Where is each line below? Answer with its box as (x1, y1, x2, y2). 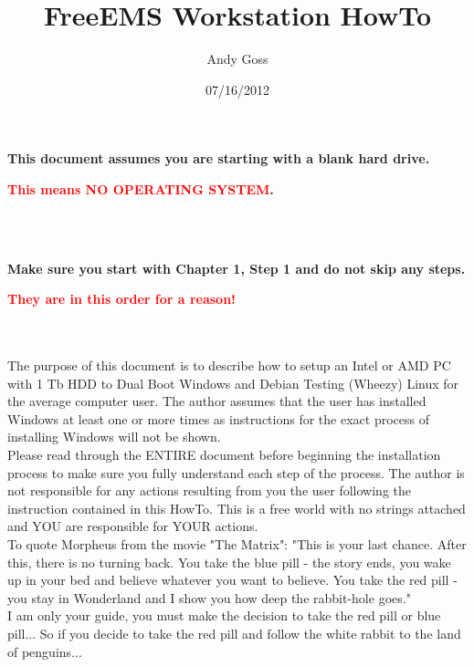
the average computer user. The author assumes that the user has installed (7, 391, 427, 411)
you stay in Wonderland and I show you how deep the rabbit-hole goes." (7, 588, 411, 607)
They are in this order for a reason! (7, 289, 236, 308)
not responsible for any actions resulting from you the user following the (7, 481, 411, 500)
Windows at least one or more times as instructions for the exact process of (7, 409, 429, 428)
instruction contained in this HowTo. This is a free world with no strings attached (7, 498, 466, 517)
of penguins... (7, 641, 82, 661)
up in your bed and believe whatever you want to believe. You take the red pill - (7, 570, 458, 589)
